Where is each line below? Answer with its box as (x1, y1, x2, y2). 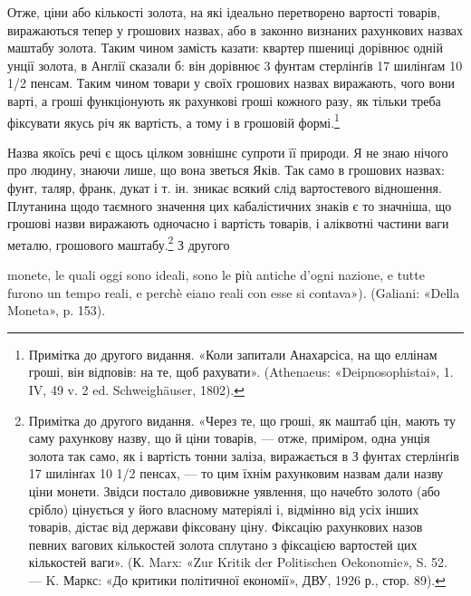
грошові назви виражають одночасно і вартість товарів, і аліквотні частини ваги (7, 214, 449, 233)
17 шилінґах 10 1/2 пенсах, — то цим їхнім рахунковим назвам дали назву (28, 464, 444, 483)
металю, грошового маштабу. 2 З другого (7, 232, 230, 254)
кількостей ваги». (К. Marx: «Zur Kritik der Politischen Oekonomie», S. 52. (28, 553, 447, 572)
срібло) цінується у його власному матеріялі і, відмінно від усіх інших (28, 499, 419, 518)
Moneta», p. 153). (7, 301, 106, 320)
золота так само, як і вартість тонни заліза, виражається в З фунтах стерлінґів (28, 446, 459, 465)
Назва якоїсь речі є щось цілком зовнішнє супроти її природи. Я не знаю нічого (7, 142, 448, 161)
